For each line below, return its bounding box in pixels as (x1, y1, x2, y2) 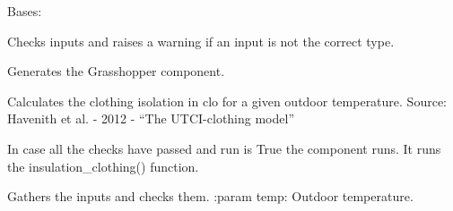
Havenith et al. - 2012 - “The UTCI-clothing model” (7, 109, 295, 128)
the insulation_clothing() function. (7, 156, 199, 175)
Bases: (7, 2, 42, 20)
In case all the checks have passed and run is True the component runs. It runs (7, 139, 441, 157)
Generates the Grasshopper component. (7, 62, 225, 80)
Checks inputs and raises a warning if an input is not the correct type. (7, 31, 395, 50)
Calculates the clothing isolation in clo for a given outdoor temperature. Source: (7, 91, 447, 110)
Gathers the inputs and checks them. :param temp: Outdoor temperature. (7, 187, 414, 206)
